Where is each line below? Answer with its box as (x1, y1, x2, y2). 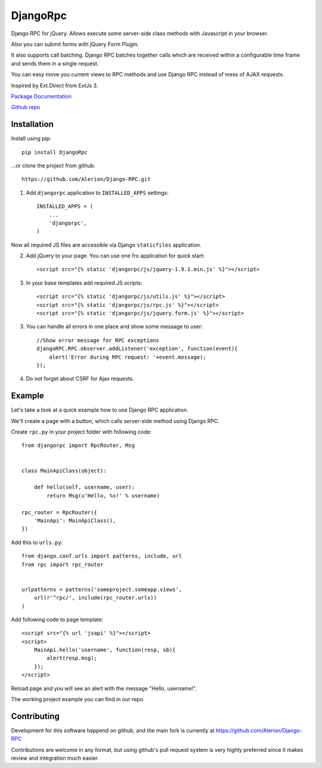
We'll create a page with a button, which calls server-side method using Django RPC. (11, 417, 220, 424)
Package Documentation (11, 92, 72, 100)
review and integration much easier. (11, 754, 99, 762)
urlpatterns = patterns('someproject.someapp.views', (21, 586, 182, 593)
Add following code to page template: (11, 615, 104, 623)
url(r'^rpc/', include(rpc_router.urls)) (33, 595, 157, 601)
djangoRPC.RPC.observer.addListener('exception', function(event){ (36, 346, 238, 352)
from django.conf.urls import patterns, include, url (21, 553, 182, 559)
